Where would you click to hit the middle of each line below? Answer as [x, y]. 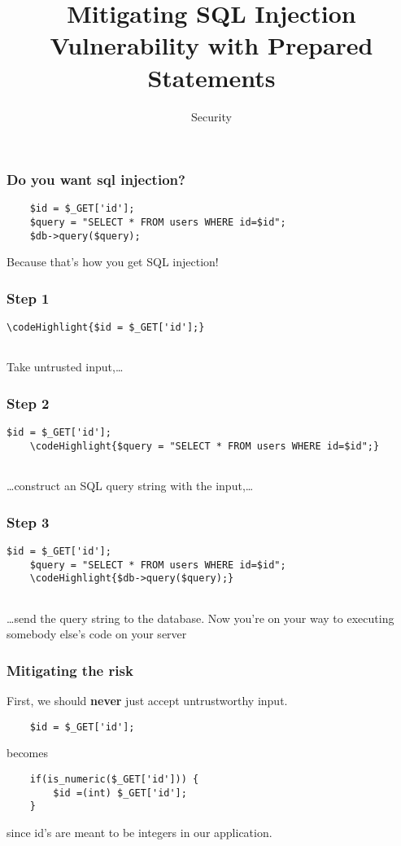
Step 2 [28, 403]
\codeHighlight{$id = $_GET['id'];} [106, 328]
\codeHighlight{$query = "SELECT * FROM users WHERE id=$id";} [205, 446]
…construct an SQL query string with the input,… [130, 486]
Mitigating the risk [70, 670]
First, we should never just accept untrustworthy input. [147, 701]
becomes [28, 753]
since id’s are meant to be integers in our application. [139, 832]
